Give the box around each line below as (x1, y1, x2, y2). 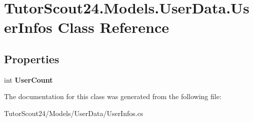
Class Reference (57, 17, 169, 37)
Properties (4, 51, 59, 66)
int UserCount (4, 74, 53, 85)
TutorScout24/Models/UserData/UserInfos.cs (4, 108, 143, 118)
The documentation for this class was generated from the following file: (4, 91, 221, 102)
